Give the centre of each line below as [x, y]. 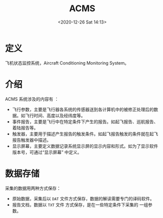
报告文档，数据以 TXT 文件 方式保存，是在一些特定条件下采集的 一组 [80, 205]
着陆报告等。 [25, 128]
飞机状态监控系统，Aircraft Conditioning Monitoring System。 [67, 63]
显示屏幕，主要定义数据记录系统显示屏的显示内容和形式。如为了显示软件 [85, 146]
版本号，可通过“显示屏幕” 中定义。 [47, 152]
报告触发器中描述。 [32, 140]
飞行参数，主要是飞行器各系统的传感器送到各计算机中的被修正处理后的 [83, 109]
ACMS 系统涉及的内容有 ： [32, 99]
